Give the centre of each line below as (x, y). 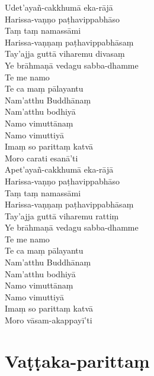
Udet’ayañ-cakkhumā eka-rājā (59, 7)
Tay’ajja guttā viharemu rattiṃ (62, 215)
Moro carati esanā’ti (41, 158)
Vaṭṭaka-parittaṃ (77, 360)
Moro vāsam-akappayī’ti (49, 320)
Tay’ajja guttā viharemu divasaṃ (65, 54)
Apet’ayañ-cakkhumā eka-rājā (59, 169)
